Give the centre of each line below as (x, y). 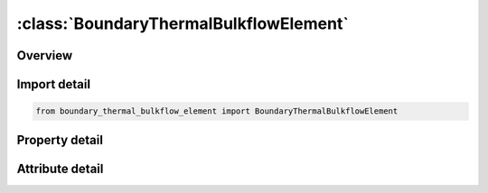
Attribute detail (60, 168)
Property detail (60, 140)
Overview (45, 55)
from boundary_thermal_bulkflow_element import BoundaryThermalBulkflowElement (217, 111)
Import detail (53, 84)
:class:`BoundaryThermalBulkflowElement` (183, 23)
